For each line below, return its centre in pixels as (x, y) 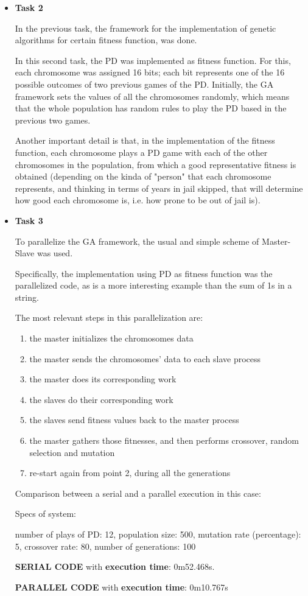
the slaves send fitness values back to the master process (134, 420)
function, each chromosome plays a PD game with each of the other (141, 152)
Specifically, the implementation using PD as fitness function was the (144, 273)
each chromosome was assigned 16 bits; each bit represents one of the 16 (150, 72)
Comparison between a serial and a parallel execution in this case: (138, 493)
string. (27, 297)
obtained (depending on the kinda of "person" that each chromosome (143, 176)
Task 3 (29, 220)
